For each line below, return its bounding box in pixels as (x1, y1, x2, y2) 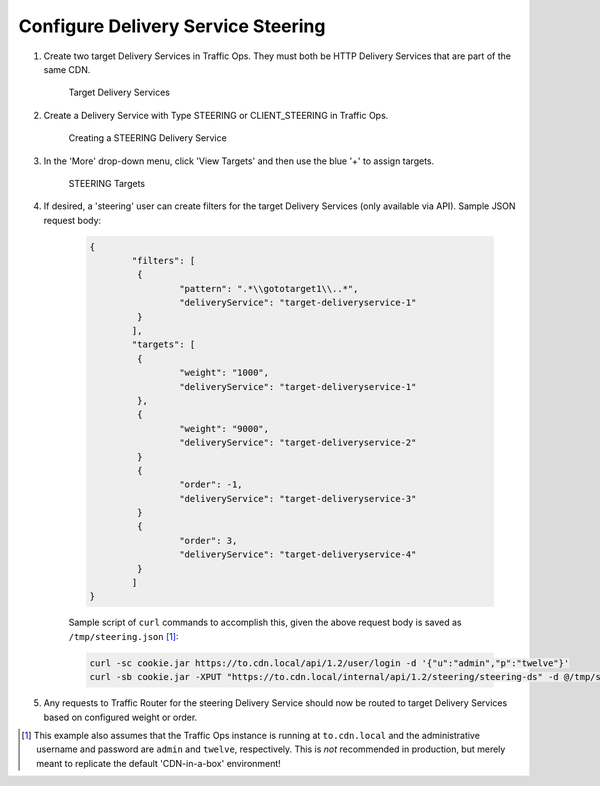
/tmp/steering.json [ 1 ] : (68, 630, 179, 642)
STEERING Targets (68, 177, 145, 189)
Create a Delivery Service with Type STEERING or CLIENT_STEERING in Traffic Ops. (43, 109, 389, 121)
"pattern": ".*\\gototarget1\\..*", (178, 283, 359, 294)
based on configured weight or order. (43, 711, 198, 723)
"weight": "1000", (178, 367, 270, 379)
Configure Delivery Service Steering (18, 15, 326, 37)
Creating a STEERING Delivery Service (68, 132, 227, 144)
